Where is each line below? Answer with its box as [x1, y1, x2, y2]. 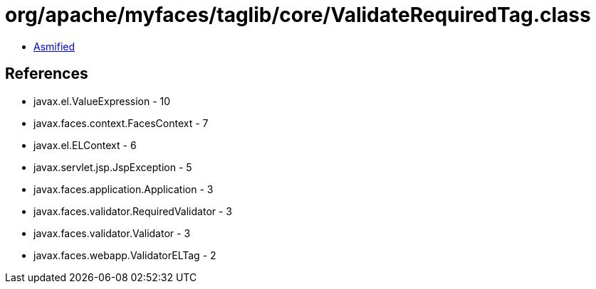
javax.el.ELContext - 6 [33, 138, 137, 151]
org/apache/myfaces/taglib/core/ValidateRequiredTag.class [5, 3, 591, 27]
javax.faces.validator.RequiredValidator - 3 [33, 205, 233, 217]
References [5, 65, 88, 83]
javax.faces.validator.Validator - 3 [33, 227, 191, 239]
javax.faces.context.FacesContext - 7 [33, 116, 209, 129]
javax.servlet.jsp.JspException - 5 [33, 160, 192, 173]
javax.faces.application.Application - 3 [33, 182, 214, 195]
